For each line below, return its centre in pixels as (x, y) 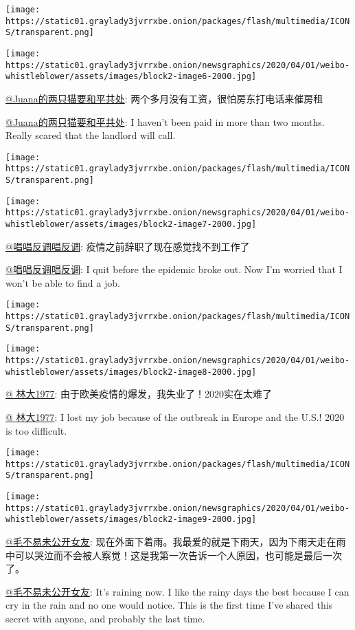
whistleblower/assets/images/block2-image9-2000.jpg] (131, 520)
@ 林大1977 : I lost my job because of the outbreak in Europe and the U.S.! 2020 (175, 416)
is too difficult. (36, 430)
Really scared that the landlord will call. (91, 135)
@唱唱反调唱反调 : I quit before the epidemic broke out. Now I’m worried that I (174, 269)
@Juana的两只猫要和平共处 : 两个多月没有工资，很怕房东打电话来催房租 (164, 98)
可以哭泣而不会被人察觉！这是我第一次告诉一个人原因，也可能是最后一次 (178, 555)
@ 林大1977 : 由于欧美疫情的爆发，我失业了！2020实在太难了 (139, 394)
